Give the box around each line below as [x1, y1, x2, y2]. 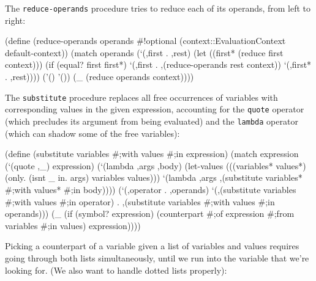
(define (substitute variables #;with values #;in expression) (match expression [5, 147, 299, 160]
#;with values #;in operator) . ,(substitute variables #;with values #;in [5, 195, 275, 208]
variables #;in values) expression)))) [5, 219, 141, 232]
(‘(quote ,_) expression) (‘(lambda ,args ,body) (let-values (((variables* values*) [5, 159, 306, 172]
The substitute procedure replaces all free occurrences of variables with [5, 90, 278, 103]
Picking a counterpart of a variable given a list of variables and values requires [5, 239, 299, 252]
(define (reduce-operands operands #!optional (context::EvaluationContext [5, 34, 286, 47]
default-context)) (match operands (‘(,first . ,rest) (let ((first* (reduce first [5, 46, 284, 59]
